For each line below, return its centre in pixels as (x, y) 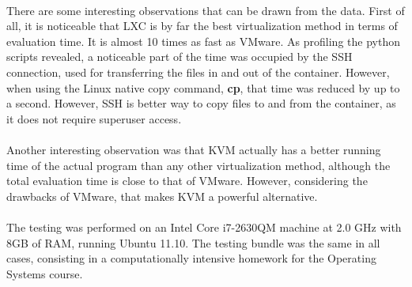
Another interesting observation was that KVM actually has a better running (194, 149)
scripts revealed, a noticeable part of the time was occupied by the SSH (180, 57)
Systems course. (45, 273)
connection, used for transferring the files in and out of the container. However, (198, 72)
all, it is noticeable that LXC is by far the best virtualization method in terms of (202, 26)
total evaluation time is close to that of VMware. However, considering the (187, 181)
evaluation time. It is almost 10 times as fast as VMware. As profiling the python (203, 41)
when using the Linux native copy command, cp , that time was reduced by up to (203, 87)
